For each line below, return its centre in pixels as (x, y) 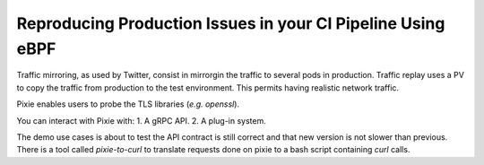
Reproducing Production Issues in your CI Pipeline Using (231, 23)
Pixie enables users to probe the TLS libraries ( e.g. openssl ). (128, 104)
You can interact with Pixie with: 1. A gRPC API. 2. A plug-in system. (141, 120)
